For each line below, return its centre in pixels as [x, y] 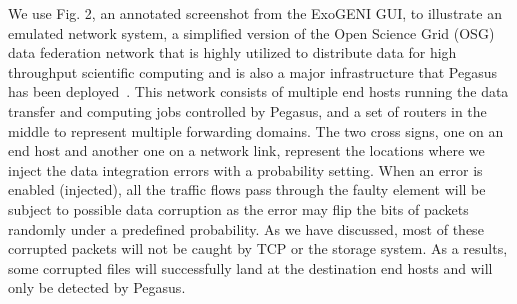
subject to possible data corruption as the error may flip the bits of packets [238, 208]
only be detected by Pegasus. [97, 287]
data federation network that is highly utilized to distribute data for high [232, 52]
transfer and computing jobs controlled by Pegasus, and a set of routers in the [247, 110]
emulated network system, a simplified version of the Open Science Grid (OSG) [251, 32]
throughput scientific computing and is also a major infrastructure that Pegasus [252, 71]
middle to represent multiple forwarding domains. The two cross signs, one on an [256, 130]
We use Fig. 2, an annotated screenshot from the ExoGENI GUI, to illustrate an [255, 13]
